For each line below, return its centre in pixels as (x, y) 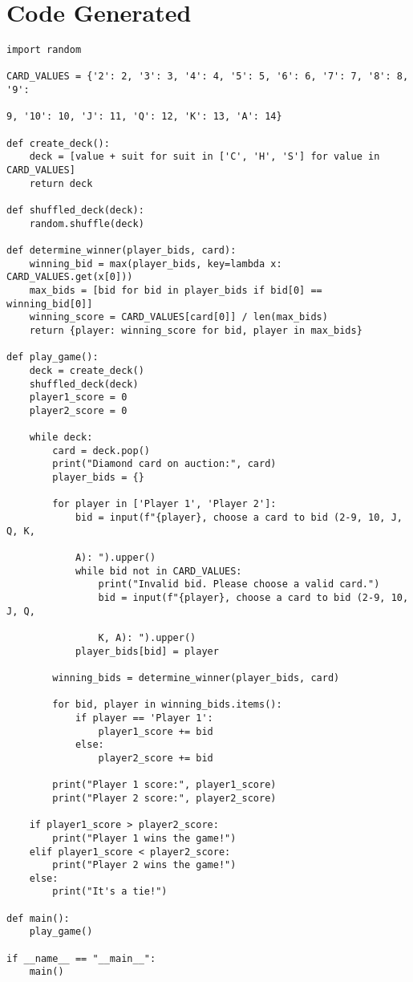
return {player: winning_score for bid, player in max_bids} (196, 330)
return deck (61, 183)
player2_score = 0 (78, 410)
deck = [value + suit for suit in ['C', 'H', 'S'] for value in (204, 157)
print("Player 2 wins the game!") (144, 865)
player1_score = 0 (78, 398)
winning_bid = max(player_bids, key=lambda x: (156, 264)
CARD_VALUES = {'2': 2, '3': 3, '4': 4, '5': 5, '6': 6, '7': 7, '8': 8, (208, 77)
